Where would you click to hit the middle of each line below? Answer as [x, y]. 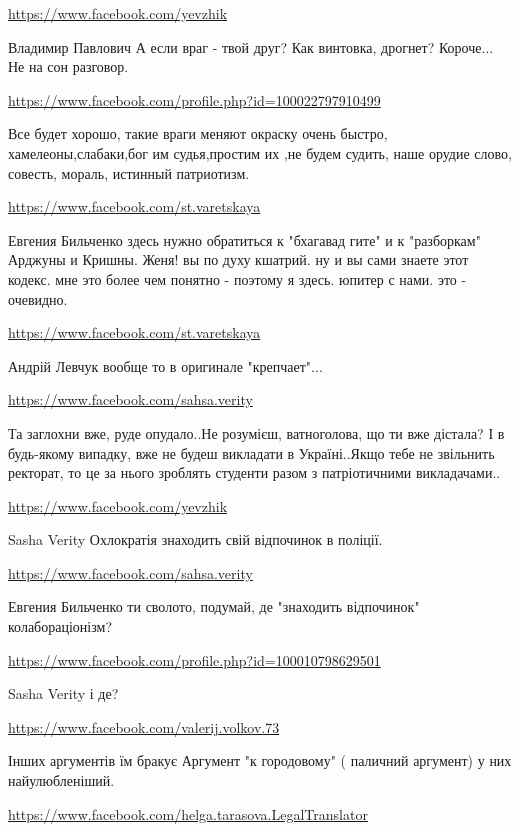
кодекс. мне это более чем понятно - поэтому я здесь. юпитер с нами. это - [237, 278]
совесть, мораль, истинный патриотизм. [129, 172]
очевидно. [38, 298]
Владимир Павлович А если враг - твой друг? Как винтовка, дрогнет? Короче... [251, 46]
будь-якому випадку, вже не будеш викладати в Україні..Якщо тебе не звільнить [251, 452]
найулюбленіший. [61, 780]
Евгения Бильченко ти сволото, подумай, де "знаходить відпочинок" [214, 606]
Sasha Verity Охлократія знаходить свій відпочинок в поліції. [195, 539]
